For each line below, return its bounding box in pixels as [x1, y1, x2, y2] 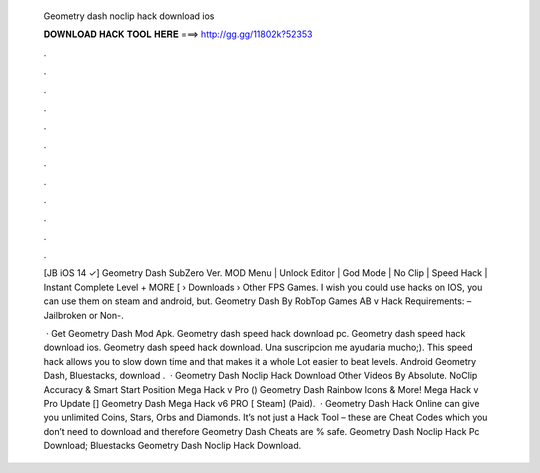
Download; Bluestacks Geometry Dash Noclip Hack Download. [43, 440, 302, 452]
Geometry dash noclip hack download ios [43, 10, 215, 22]
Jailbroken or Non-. [43, 309, 124, 321]
